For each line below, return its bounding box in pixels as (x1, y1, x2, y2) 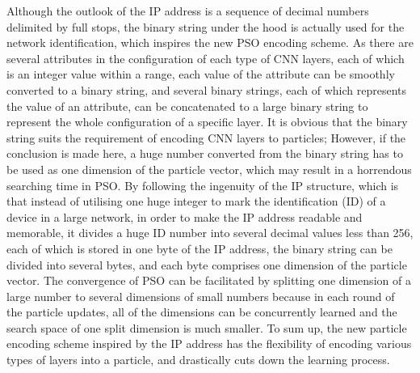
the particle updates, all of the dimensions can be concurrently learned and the (6, 303, 397, 320)
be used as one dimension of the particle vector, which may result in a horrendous (6, 160, 412, 177)
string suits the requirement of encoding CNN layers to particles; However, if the (6, 129, 406, 146)
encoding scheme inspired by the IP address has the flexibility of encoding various (6, 335, 412, 352)
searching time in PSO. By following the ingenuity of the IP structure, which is (6, 176, 399, 193)
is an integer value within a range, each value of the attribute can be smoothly (6, 66, 395, 83)
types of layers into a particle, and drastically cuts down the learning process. (6, 351, 390, 368)
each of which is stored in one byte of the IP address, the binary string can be (6, 239, 393, 256)
